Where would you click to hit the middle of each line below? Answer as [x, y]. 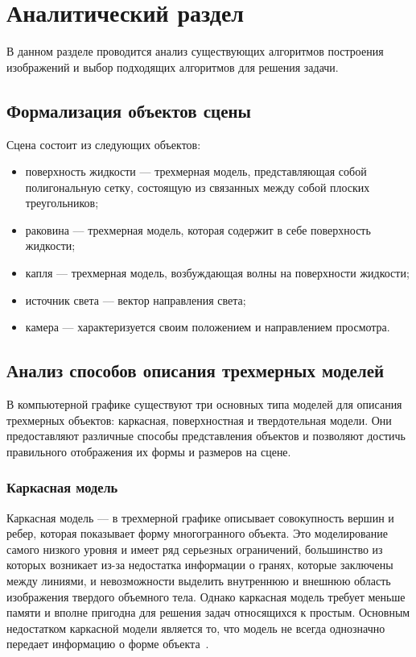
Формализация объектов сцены [129, 110]
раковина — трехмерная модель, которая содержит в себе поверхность [198, 229]
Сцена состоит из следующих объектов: [104, 144]
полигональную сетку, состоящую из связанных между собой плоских [198, 187]
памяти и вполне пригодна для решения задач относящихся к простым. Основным [208, 612]
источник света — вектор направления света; [136, 299]
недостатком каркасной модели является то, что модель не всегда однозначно [196, 628]
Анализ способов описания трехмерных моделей [196, 370]
